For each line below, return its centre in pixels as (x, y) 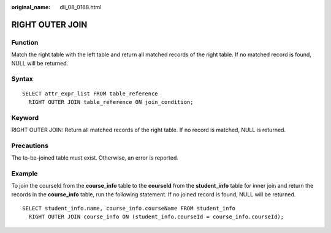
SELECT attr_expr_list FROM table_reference (90, 94)
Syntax (22, 79)
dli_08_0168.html (81, 7)
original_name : (31, 7)
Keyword (25, 117)
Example (25, 173)
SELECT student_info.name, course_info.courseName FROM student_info (129, 209)
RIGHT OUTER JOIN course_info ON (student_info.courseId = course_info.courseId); (156, 217)
